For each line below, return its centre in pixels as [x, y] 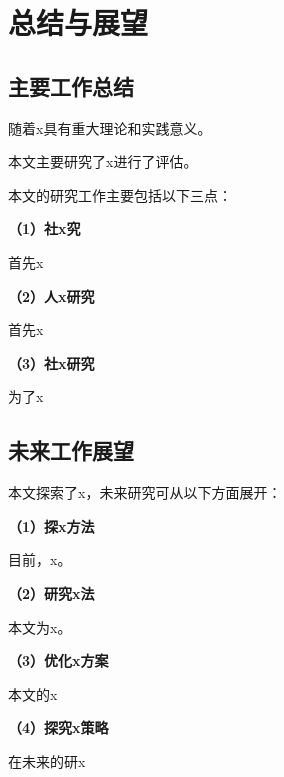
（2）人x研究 [51, 295]
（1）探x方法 [51, 525]
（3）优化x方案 [58, 660]
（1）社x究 [44, 228]
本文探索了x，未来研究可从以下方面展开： [145, 492]
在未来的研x [47, 760]
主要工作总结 [71, 85]
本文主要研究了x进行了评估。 [103, 161]
